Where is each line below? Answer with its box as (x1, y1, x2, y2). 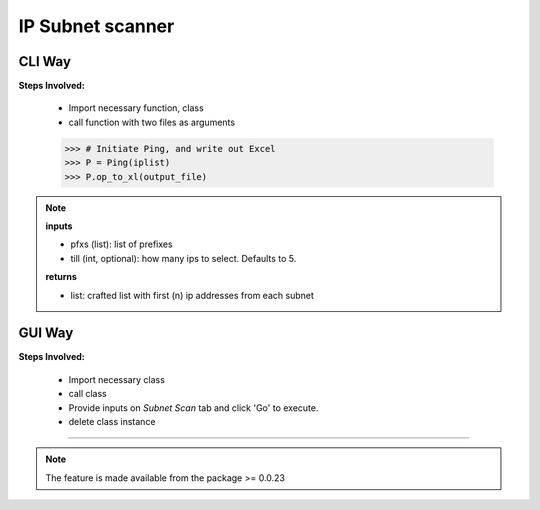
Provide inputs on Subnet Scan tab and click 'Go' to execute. (68, 401, 319, 414)
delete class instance (68, 416, 156, 428)
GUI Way (18, 325, 74, 342)
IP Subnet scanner (18, 15, 175, 37)
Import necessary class (68, 373, 165, 385)
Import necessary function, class (68, 102, 204, 114)
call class (68, 388, 107, 400)
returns (45, 271, 77, 283)
